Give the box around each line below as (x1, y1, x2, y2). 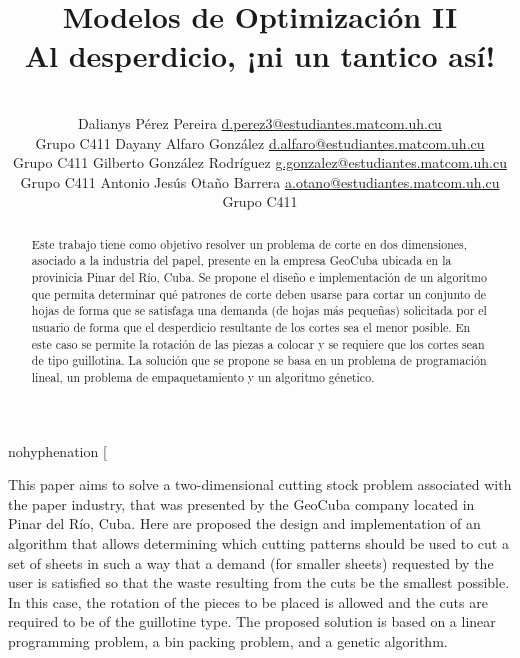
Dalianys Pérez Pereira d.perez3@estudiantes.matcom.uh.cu (78, 112, 442, 133)
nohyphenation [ (8, 440, 107, 461)
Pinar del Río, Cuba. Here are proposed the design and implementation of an (8, 513, 481, 534)
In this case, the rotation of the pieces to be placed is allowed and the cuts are (8, 591, 488, 612)
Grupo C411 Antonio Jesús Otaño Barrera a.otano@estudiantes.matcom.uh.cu (20, 171, 500, 192)
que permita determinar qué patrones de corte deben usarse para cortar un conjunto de (31, 285, 487, 302)
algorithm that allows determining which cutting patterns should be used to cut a (8, 532, 509, 553)
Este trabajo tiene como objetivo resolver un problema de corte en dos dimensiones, (31, 235, 468, 252)
